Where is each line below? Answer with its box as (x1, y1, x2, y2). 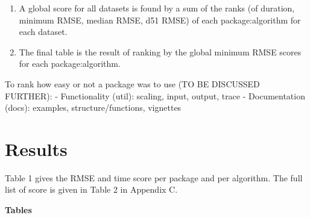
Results (5, 136, 68, 161)
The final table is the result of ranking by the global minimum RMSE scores (19, 45, 302, 58)
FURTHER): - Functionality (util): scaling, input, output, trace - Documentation (5, 89, 305, 102)
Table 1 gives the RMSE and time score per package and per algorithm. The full (5, 171, 303, 184)
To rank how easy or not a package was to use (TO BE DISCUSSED (5, 77, 260, 90)
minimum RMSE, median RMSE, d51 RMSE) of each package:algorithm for (19, 13, 301, 26)
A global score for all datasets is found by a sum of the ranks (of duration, (19, 2, 295, 14)
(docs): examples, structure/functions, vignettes (5, 101, 182, 114)
